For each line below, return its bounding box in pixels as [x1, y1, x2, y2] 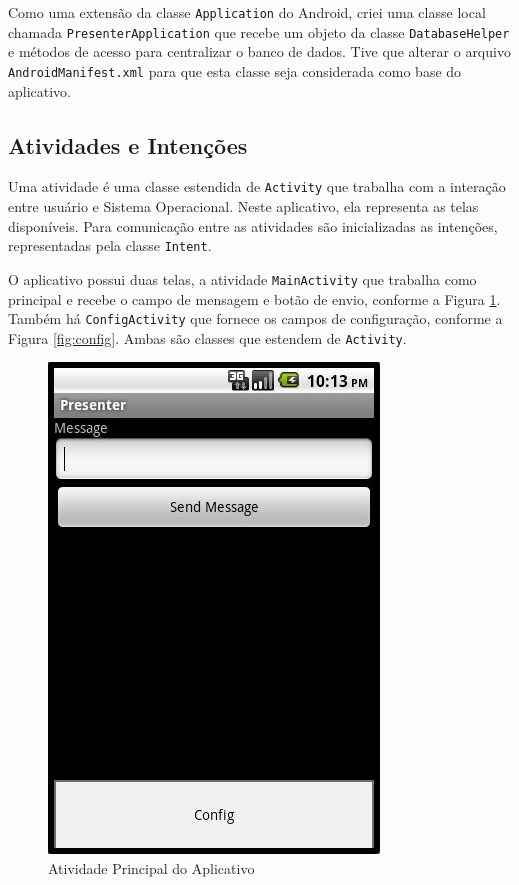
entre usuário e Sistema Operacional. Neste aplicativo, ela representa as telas [8, 196, 479, 217]
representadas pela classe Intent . [8, 235, 212, 256]
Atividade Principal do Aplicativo [48, 858, 255, 879]
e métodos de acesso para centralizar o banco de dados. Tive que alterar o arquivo [8, 41, 511, 62]
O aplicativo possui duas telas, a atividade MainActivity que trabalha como [8, 268, 477, 289]
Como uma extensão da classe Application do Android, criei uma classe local [8, 2, 486, 22]
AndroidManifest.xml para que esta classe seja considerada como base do [8, 60, 462, 81]
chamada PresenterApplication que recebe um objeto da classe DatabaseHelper [8, 21, 510, 42]
